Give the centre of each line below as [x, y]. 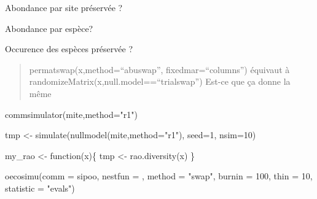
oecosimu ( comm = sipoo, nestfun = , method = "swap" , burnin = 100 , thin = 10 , [159, 176]
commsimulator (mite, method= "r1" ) [71, 114]
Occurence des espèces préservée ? [69, 49]
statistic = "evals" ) [40, 188]
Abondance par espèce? [49, 28]
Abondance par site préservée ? [64, 7]
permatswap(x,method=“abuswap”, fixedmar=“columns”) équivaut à [159, 69]
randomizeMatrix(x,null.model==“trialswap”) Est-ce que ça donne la [160, 81]
